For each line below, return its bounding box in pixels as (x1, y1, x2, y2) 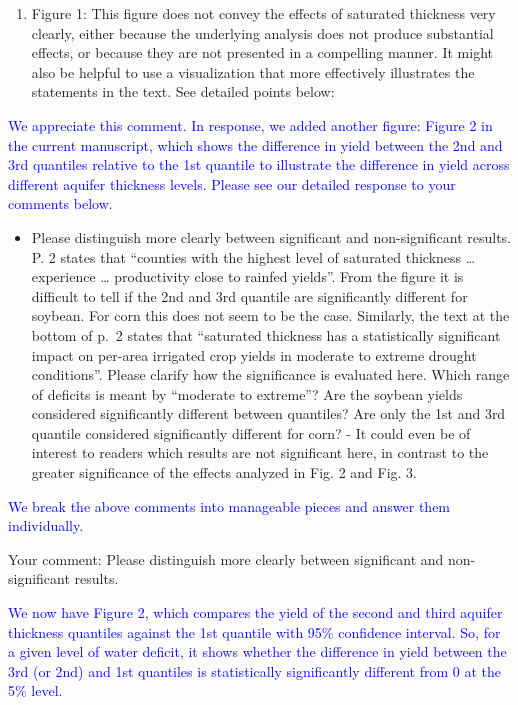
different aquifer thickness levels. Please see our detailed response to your (8, 173, 456, 194)
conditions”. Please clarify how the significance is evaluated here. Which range (31, 364, 510, 385)
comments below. (8, 193, 113, 214)
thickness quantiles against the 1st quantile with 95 (8, 621, 322, 642)
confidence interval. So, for (338, 621, 501, 642)
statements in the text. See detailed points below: (31, 81, 335, 102)
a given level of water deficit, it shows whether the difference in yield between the (8, 641, 507, 662)
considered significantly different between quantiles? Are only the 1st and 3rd (31, 403, 506, 424)
